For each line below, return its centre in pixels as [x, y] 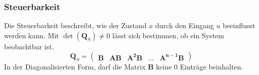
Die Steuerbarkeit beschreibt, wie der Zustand [75, 25]
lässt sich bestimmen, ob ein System [168, 35]
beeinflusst [239, 25]
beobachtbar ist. [29, 46]
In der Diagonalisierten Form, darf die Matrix [75, 67]
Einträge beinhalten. [211, 67]
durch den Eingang [185, 25]
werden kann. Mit [32, 35]
